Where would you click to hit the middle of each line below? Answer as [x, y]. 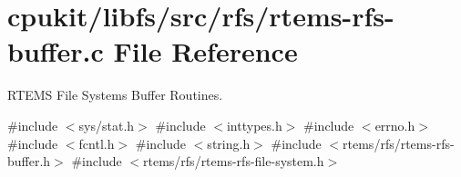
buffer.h [29, 161]
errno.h [395, 125]
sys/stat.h [107, 125]
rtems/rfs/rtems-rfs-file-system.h [234, 161]
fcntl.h [97, 143]
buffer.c [56, 51]
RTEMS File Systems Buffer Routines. [115, 95]
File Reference [205, 51]
